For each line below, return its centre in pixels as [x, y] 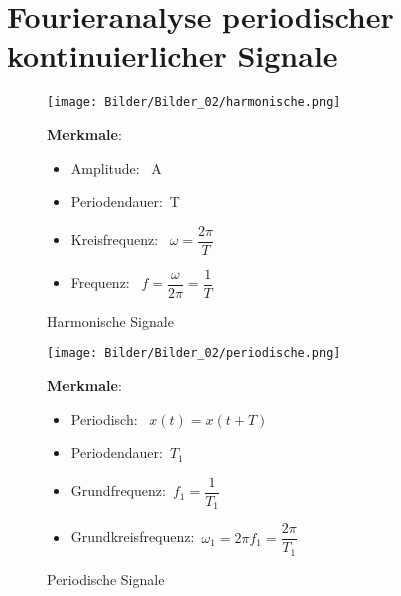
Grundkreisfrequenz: [132, 536]
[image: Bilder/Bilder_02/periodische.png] [194, 353]
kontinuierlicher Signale [172, 55]
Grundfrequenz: [118, 490]
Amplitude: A [116, 167]
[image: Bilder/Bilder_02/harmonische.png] [194, 102]
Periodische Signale [106, 578]
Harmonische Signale [110, 320]
